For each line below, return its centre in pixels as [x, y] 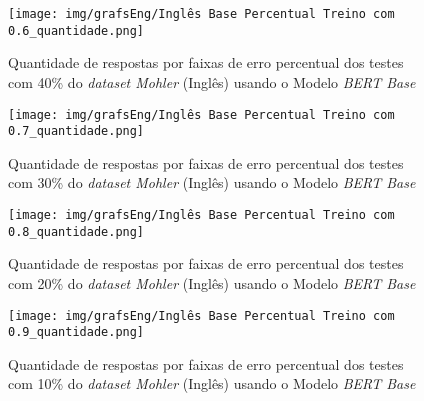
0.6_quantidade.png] [76, 30]
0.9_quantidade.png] [76, 332]
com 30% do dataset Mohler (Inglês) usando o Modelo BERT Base [212, 182]
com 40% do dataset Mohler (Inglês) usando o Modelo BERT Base [212, 81]
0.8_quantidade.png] [76, 231]
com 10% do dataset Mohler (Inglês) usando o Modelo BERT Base [212, 383]
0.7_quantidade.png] [76, 131]
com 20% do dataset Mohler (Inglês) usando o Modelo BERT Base [212, 282]
